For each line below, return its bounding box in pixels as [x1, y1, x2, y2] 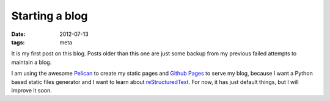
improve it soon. [11, 86, 52, 94]
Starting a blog [11, 9, 88, 23]
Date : [11, 30, 26, 38]
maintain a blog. [11, 58, 52, 66]
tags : [11, 38, 25, 46]
